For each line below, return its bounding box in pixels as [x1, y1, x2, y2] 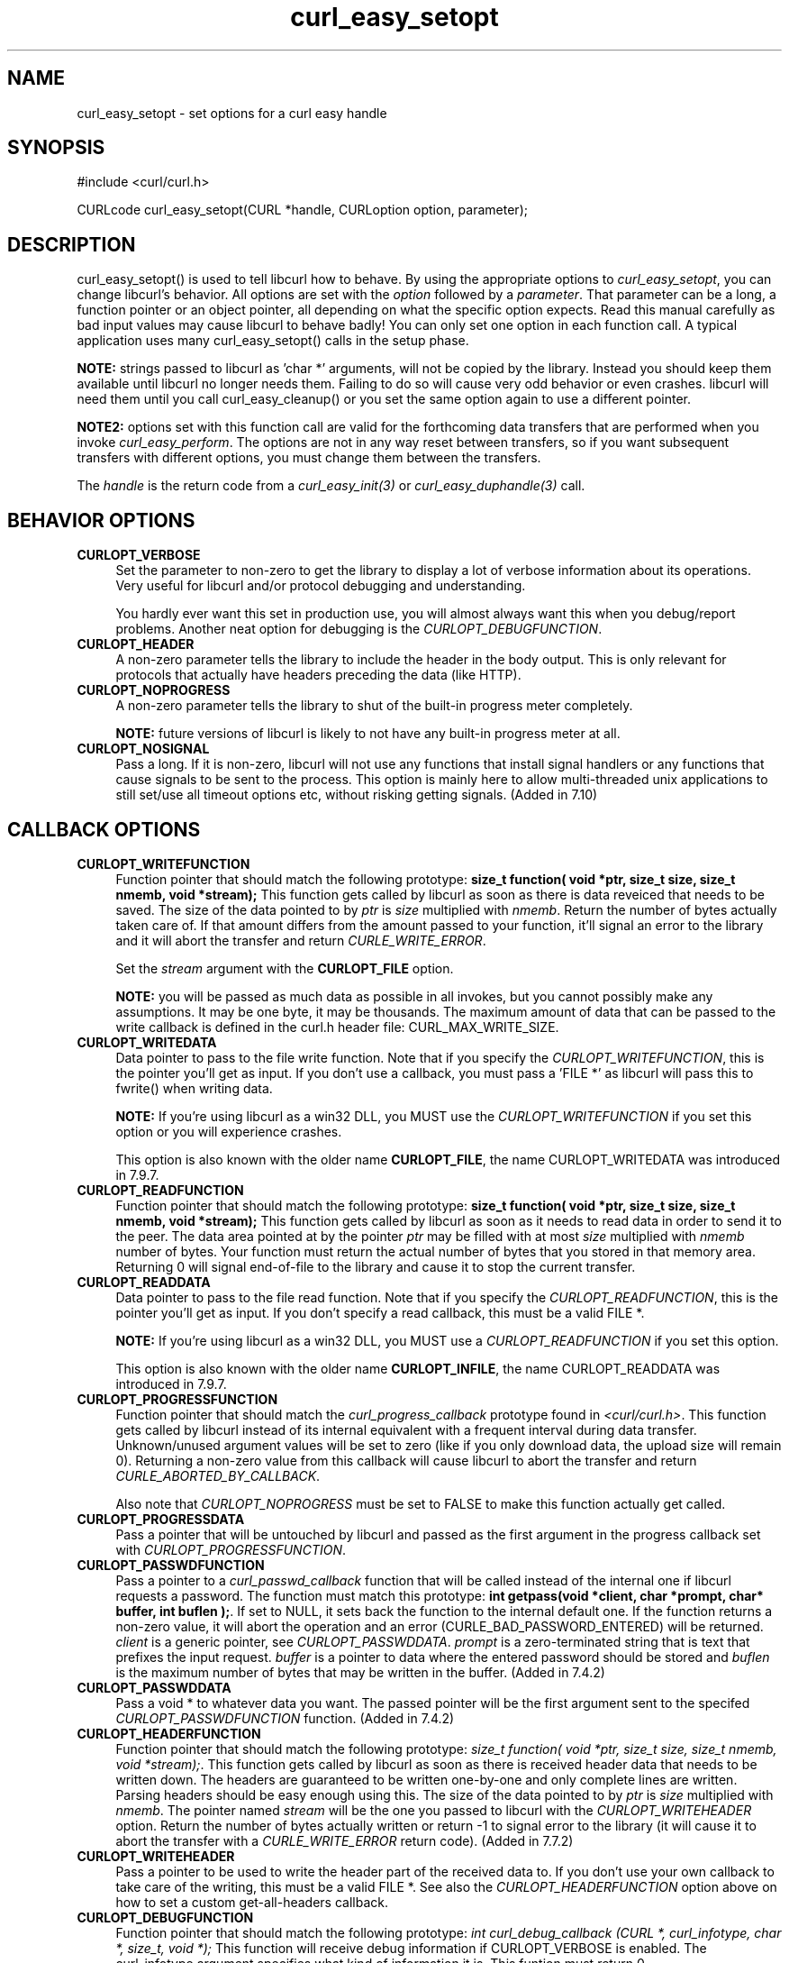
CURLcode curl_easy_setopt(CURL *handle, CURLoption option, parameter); [77, 202, 528, 218]
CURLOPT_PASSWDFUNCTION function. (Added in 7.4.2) [115, 1710, 455, 1726]
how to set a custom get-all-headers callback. [115, 1894, 388, 1910]
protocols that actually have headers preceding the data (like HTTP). [115, 667, 521, 683]
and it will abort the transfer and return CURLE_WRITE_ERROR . [115, 932, 486, 948]
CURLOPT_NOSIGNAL [77, 741, 210, 757]
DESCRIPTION [7, 233, 136, 256]
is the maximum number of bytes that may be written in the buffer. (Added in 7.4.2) [115, 1664, 605, 1680]
